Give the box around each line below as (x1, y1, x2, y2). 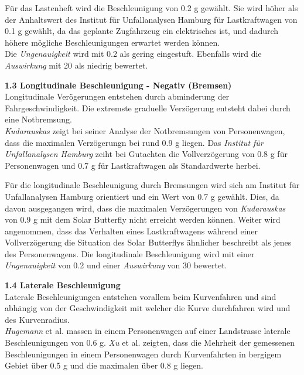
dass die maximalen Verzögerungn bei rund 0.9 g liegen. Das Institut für (5, 136, 264, 148)
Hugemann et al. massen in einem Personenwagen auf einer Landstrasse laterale (5, 325, 291, 337)
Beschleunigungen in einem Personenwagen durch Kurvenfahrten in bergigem (5, 347, 282, 360)
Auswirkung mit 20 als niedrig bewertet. (5, 59, 148, 71)
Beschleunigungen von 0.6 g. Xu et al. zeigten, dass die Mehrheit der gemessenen (5, 336, 295, 349)
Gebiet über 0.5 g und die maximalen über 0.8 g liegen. (5, 359, 203, 371)
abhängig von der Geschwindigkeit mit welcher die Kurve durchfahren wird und (5, 302, 291, 314)
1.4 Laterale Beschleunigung (5, 279, 121, 291)
